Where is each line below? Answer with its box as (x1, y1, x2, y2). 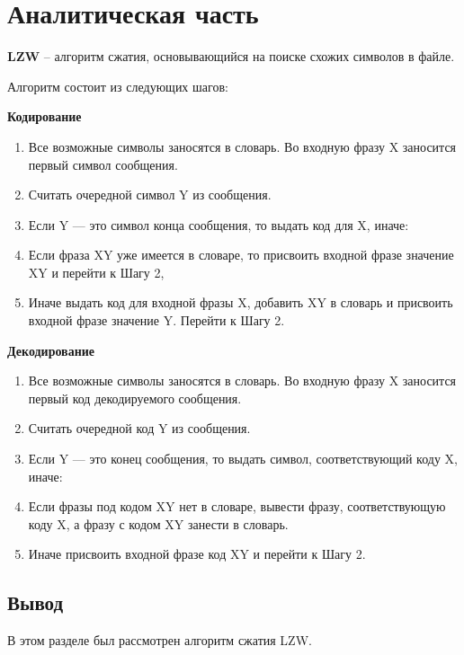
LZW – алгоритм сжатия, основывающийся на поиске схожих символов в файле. (7, 47, 455, 66)
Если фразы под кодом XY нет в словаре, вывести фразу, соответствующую (28, 497, 446, 516)
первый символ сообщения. (28, 155, 178, 173)
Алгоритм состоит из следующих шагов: (7, 76, 228, 95)
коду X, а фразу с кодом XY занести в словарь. (28, 514, 289, 533)
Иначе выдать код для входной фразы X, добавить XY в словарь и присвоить (28, 293, 453, 312)
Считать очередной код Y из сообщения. (28, 419, 251, 438)
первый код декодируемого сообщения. (28, 388, 242, 407)
